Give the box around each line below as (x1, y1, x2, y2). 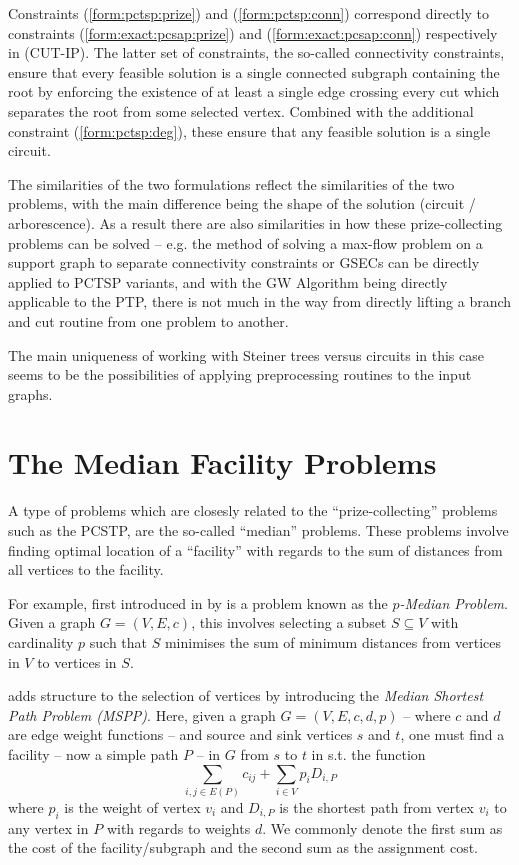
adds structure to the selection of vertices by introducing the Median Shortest (8, 685, 484, 706)
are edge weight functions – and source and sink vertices (8, 724, 353, 745)
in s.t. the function (311, 743, 426, 764)
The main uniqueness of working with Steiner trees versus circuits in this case (8, 344, 484, 365)
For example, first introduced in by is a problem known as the (8, 592, 388, 613)
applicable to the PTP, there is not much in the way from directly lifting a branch (8, 291, 512, 312)
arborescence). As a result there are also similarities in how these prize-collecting (8, 212, 503, 233)
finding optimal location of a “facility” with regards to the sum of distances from (8, 539, 503, 560)
